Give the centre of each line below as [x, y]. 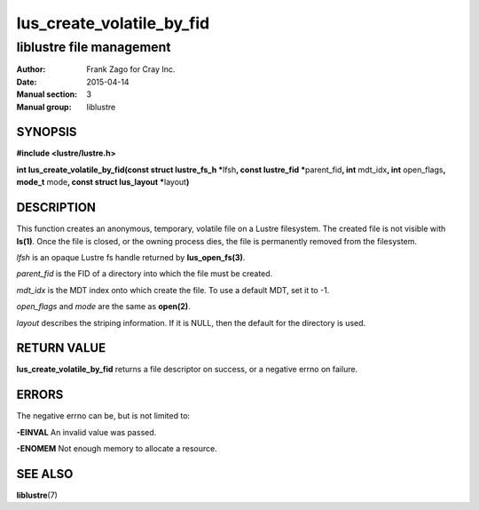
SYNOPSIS [47, 132]
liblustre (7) [37, 495]
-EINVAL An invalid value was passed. [86, 432]
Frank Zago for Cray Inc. [131, 69]
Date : [27, 82]
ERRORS [40, 395]
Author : [31, 69]
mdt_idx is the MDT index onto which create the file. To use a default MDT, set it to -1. [173, 290]
